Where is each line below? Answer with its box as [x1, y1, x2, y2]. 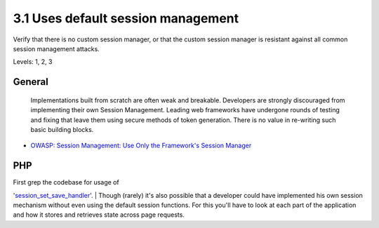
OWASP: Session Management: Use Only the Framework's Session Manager [30, 141, 252, 150]
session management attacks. [13, 44, 100, 53]
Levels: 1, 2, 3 [13, 58, 53, 66]
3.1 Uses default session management [13, 11, 239, 26]
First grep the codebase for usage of [13, 178, 119, 187]
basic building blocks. [30, 125, 94, 133]
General [13, 76, 49, 88]
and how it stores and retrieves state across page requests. [13, 210, 185, 219]
